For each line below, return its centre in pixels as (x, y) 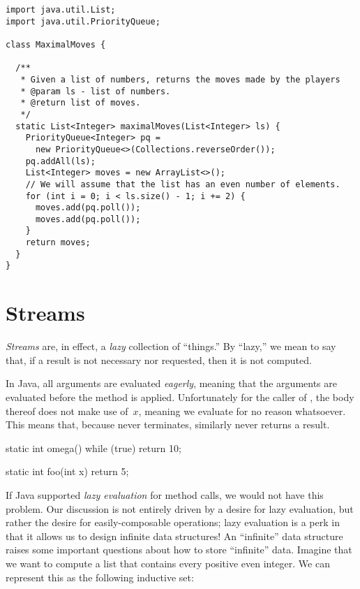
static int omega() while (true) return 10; (93, 448)
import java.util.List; (61, 10)
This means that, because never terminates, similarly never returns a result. (168, 424)
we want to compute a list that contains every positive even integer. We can (168, 563)
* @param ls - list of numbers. (96, 91)
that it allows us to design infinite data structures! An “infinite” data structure (174, 536)
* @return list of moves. (81, 103)
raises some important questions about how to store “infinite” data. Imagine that (179, 550)
